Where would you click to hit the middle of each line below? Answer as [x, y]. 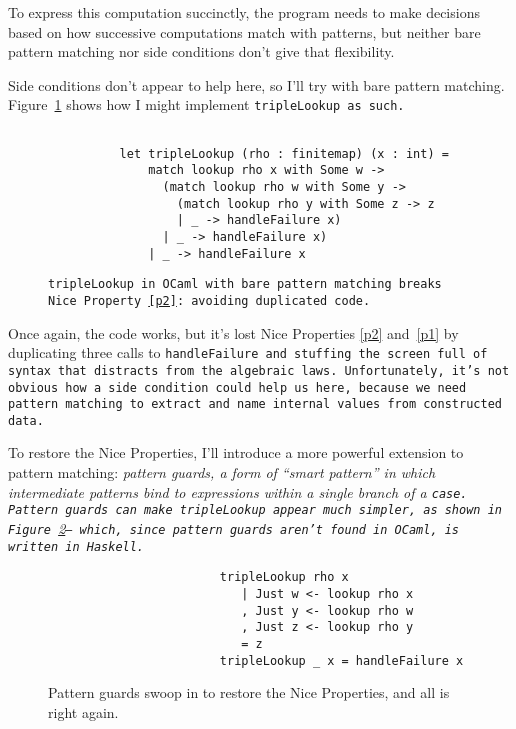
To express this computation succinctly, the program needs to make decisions [244, 12]
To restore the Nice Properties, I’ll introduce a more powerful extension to [236, 452]
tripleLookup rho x [284, 577]
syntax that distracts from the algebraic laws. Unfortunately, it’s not [259, 370]
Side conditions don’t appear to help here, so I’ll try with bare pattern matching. [256, 84]
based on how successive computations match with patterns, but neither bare [244, 31]
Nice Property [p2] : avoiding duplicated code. [209, 300]
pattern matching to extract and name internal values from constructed [255, 404]
